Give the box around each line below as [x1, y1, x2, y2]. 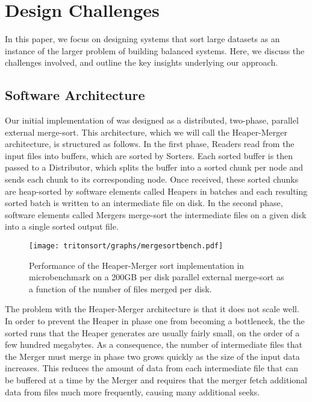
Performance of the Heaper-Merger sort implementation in [29, 259, 245, 271]
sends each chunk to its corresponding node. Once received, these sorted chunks [5, 173, 299, 186]
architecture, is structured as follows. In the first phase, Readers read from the [5, 137, 295, 150]
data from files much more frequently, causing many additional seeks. [5, 385, 260, 398]
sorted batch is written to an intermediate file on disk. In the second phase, [5, 196, 283, 209]
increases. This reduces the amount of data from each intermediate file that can [5, 362, 298, 374]
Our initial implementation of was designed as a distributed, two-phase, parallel [5, 114, 299, 127]
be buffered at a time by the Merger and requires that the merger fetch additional [5, 374, 308, 386]
